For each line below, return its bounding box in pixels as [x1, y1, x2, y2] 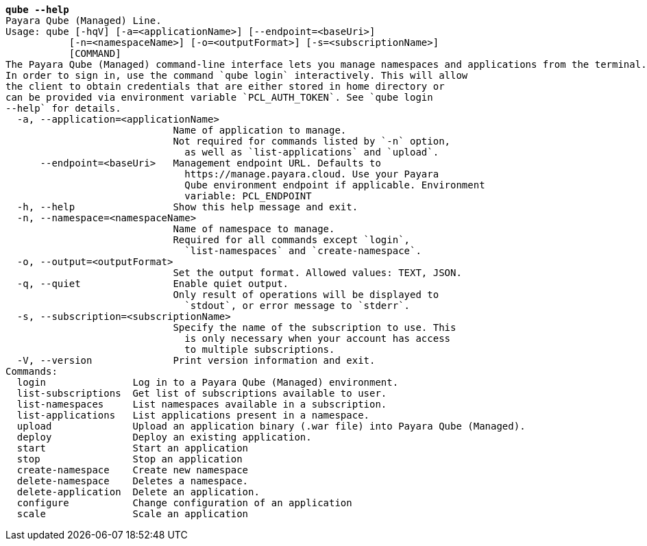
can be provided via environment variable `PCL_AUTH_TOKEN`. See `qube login [5, 92, 433, 103]
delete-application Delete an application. [16, 486, 260, 497]
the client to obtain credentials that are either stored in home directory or [5, 81, 445, 92]
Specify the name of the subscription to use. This [173, 322, 456, 333]
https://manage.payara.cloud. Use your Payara [184, 169, 439, 179]
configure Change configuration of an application [16, 497, 352, 508]
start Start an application [16, 443, 249, 454]
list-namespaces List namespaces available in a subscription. [16, 399, 387, 410]
